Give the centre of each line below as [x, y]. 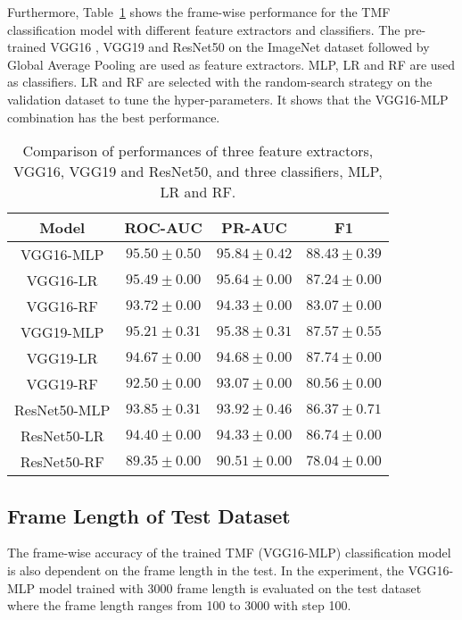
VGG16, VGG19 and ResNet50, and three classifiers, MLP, [198, 172]
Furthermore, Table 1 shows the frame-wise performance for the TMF [199, 12]
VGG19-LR [62, 358]
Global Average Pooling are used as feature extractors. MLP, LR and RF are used [231, 64]
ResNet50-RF [62, 462]
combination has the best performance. [114, 117]
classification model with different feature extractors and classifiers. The [204, 29]
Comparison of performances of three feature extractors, [198, 151]
